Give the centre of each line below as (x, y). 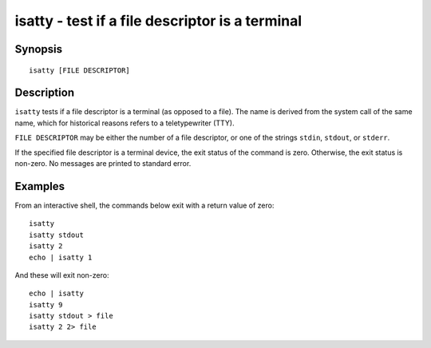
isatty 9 (46, 304)
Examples (40, 186)
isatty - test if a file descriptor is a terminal (158, 21)
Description (45, 93)
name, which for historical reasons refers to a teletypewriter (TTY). (125, 123)
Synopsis (39, 49)
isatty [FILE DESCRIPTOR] (80, 70)
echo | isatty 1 (61, 257)
